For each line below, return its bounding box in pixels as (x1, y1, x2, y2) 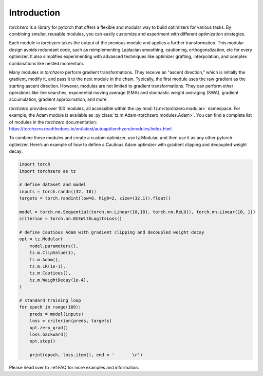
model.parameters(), (29, 243, 79, 249)
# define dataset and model (19, 182, 86, 187)
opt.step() (29, 339, 56, 344)
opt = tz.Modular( (19, 236, 63, 242)
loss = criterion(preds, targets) (29, 318, 112, 323)
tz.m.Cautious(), (29, 270, 71, 276)
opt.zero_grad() (29, 325, 68, 330)
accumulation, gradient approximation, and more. (9, 96, 108, 102)
